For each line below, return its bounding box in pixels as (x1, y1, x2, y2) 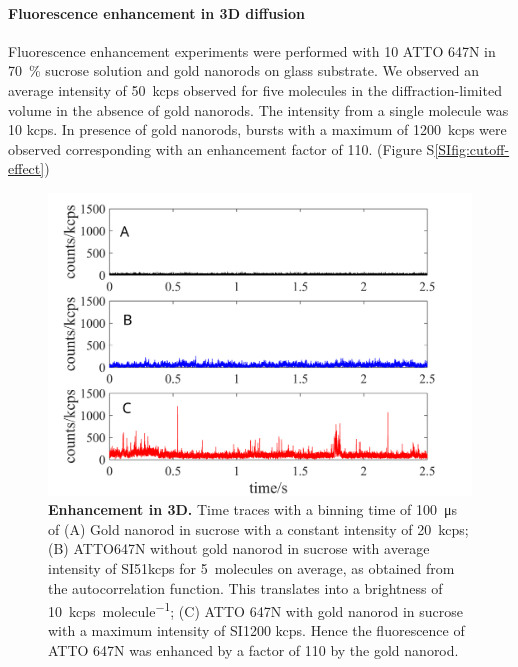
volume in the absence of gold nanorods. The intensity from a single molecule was (8, 99, 509, 120)
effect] (8, 158, 45, 179)
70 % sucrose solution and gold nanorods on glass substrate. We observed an (8, 60, 480, 81)
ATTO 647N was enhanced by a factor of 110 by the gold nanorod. (48, 640, 459, 661)
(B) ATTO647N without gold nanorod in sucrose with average (48, 538, 430, 559)
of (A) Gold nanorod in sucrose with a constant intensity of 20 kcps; (48, 518, 469, 539)
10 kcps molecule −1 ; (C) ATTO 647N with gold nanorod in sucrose (48, 598, 463, 621)
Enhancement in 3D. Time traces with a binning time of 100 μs (48, 499, 458, 520)
